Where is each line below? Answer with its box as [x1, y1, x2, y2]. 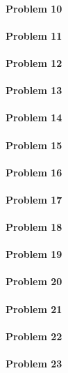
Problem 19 [6, 247, 62, 261]
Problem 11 [6, 28, 62, 43]
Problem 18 [6, 220, 62, 234]
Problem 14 [6, 110, 62, 125]
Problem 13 [6, 83, 62, 98]
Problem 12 [6, 55, 62, 70]
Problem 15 [6, 137, 62, 152]
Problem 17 [6, 192, 62, 206]
